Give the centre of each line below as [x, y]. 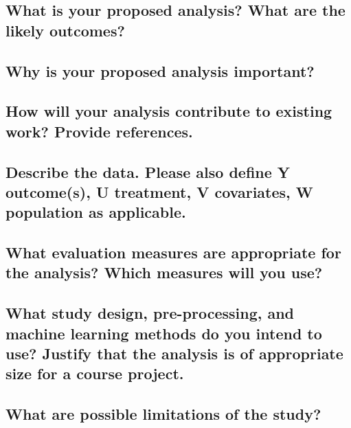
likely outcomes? [65, 30]
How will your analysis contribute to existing [169, 111]
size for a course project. [95, 373]
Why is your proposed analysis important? [160, 70]
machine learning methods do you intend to [164, 333]
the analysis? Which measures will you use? [164, 272]
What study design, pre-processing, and [150, 313]
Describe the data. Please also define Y [148, 171]
